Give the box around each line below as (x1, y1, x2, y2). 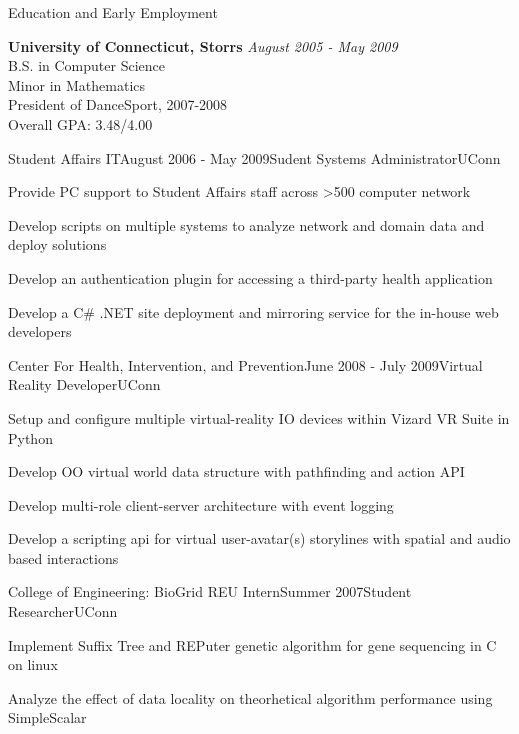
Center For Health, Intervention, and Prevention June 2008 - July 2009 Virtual (8, 354, 483, 375)
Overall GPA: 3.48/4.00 (8, 113, 153, 134)
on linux (8, 654, 58, 675)
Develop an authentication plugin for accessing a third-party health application (8, 267, 493, 288)
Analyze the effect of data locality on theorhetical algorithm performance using (8, 687, 493, 708)
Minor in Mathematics (8, 74, 146, 95)
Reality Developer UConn (8, 374, 161, 395)
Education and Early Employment (8, 2, 218, 22)
